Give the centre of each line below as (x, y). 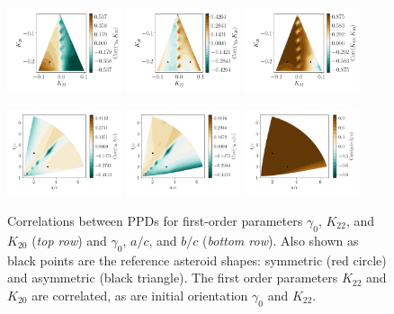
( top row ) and (69, 240)
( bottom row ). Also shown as (281, 240)
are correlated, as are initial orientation (140, 295)
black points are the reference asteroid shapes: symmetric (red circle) (197, 260)
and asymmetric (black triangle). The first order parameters (173, 278)
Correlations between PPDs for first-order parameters (155, 220)
